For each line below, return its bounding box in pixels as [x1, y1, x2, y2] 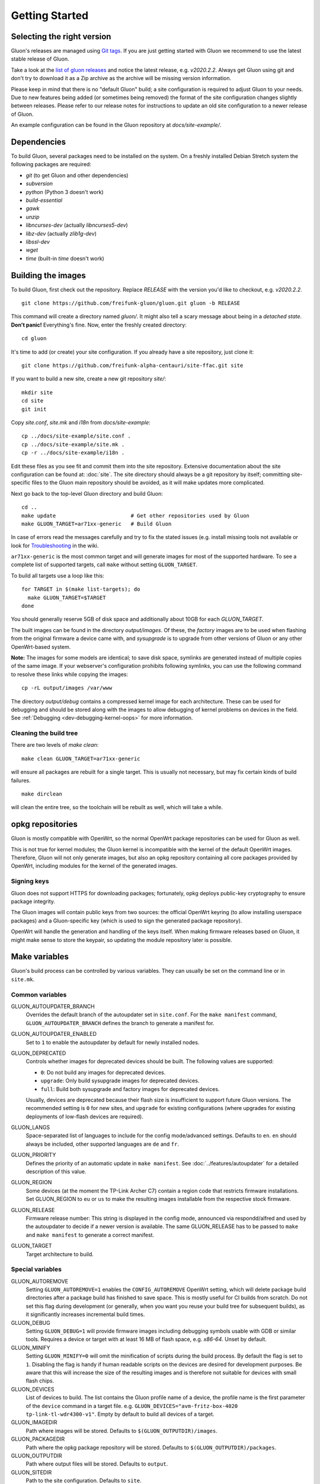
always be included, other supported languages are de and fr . [25, 1140, 179, 1147]
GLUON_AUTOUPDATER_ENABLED [11, 1030, 97, 1038]
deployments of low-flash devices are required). [25, 1113, 143, 1120]
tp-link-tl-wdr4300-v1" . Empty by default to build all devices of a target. [25, 1410, 215, 1418]
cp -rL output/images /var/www [21, 684, 113, 692]
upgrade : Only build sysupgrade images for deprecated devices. [40, 1077, 200, 1085]
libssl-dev [25, 238, 50, 245]
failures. [11, 776, 31, 784]
